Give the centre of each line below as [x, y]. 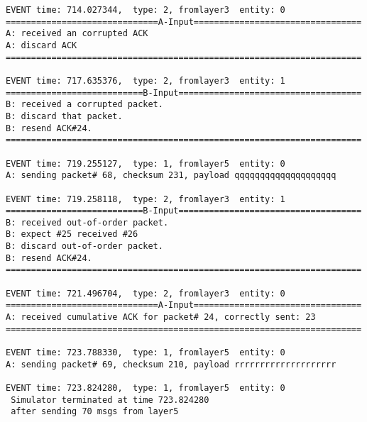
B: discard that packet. [64, 116]
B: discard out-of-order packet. [84, 246]
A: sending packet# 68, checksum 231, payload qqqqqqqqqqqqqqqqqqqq [171, 176]
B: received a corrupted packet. [84, 105]
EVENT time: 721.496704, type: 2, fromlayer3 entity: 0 [146, 293]
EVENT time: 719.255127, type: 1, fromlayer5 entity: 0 [146, 163]
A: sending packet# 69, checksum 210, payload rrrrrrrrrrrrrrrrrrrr [171, 364]
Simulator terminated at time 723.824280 [110, 400]
